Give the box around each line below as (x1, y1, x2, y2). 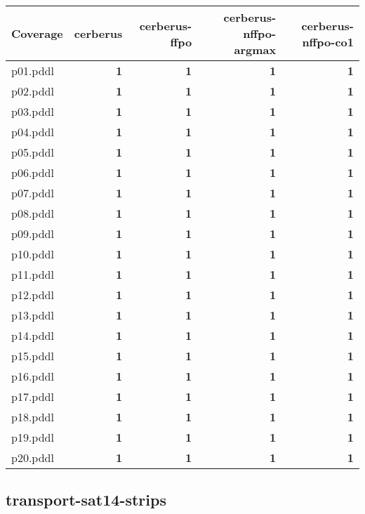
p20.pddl (11, 449, 54, 466)
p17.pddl (11, 388, 54, 404)
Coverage (11, 25, 63, 41)
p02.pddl (11, 83, 54, 99)
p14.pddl (11, 327, 54, 343)
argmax (234, 41, 277, 58)
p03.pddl (11, 103, 54, 119)
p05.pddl (11, 144, 54, 160)
